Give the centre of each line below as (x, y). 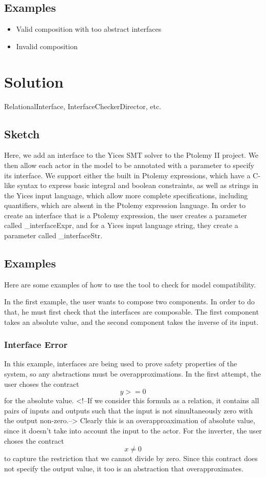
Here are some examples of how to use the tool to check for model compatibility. (130, 284)
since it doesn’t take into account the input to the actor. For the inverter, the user (133, 431)
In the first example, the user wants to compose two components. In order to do (129, 302)
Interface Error (36, 345)
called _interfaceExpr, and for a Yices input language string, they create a (121, 225)
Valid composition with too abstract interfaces (89, 29)
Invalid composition (47, 46)
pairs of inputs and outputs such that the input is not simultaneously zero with (128, 410)
